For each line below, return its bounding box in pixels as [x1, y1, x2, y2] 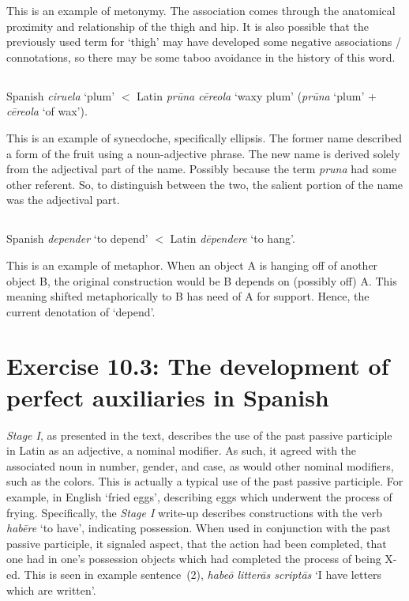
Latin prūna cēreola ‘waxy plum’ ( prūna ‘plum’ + [137, 87, 377, 104]
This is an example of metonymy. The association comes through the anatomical [6, 2, 396, 18]
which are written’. [6, 581, 96, 598]
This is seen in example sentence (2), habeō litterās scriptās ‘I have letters [24, 565, 382, 582]
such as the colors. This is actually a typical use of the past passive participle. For [6, 473, 403, 489]
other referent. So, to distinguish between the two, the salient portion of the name [6, 176, 403, 192]
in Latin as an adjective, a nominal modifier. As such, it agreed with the [6, 442, 357, 459]
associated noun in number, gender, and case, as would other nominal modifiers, [6, 457, 394, 474]
